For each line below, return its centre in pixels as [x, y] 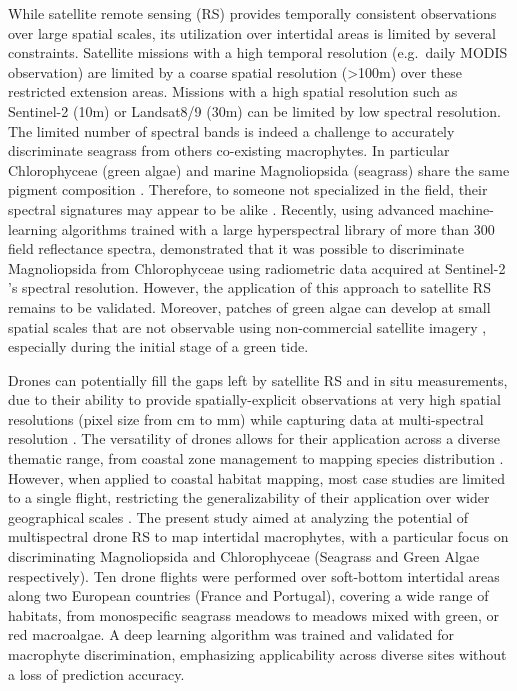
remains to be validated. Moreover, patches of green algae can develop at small [249, 306]
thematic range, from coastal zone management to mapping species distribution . [256, 458]
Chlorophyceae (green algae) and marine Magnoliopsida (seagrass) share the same [259, 169]
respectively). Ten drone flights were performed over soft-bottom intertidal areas [254, 575]
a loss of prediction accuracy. [96, 673]
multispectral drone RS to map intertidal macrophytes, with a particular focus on [258, 536]
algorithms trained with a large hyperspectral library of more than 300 [278, 228]
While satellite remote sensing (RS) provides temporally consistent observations [252, 13]
